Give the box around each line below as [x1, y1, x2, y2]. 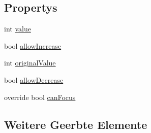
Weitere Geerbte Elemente [4, 116, 147, 132]
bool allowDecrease [4, 74, 64, 85]
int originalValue [4, 57, 56, 68]
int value [4, 23, 31, 34]
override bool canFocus [4, 91, 76, 102]
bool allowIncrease [4, 40, 62, 51]
